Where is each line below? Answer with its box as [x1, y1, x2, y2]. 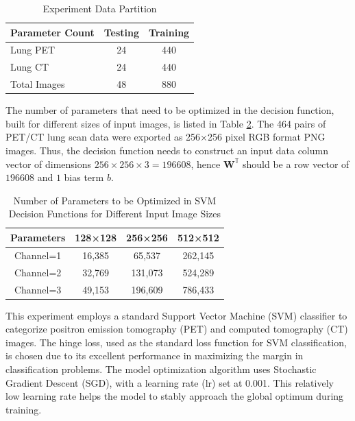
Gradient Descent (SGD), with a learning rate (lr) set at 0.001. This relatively [5, 375, 334, 389]
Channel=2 [14, 265, 62, 279]
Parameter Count [10, 25, 95, 39]
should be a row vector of [243, 156, 350, 171]
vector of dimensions [5, 156, 92, 171]
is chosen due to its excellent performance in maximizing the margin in [5, 348, 304, 363]
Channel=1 [14, 248, 62, 262]
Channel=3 [14, 282, 62, 296]
